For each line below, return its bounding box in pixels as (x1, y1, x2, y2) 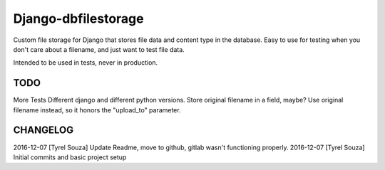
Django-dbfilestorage (13, 11, 144, 26)
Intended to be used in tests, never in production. (13, 58, 158, 67)
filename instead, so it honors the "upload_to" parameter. (13, 105, 181, 114)
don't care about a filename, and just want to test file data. (13, 45, 185, 53)
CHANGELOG (13, 124, 74, 137)
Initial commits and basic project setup (13, 153, 127, 161)
